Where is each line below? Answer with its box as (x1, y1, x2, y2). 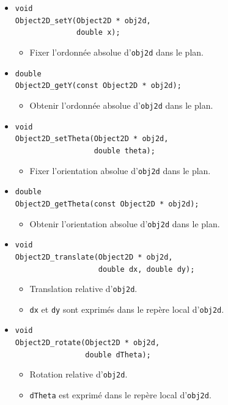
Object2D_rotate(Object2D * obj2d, (15, 338, 160, 348)
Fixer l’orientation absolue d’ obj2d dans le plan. (29, 164, 211, 177)
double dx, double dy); (98, 265, 195, 274)
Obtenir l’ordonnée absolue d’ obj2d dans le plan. (29, 98, 213, 111)
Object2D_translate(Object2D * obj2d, (15, 252, 173, 261)
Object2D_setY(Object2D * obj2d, (15, 16, 151, 25)
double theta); (94, 146, 155, 155)
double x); (76, 28, 120, 37)
